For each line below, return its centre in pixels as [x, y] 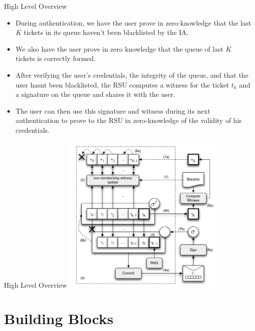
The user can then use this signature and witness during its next [113, 110]
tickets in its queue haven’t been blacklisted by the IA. [106, 32]
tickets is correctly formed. [56, 58]
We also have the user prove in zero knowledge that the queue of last [119, 48]
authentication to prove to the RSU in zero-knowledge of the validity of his [129, 120]
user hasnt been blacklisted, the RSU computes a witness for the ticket [122, 84]
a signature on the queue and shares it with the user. [96, 94]
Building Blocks [59, 318]
